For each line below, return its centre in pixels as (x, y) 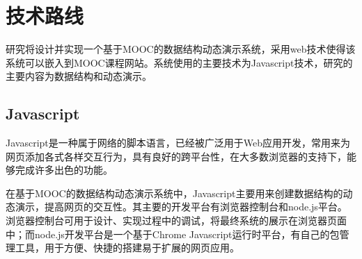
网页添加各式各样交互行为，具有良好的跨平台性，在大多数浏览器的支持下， (176, 156)
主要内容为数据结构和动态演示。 (79, 76)
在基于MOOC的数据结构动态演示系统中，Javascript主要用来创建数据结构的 (174, 193)
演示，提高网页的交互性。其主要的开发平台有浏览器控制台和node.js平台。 (181, 207)
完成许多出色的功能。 (64, 170)
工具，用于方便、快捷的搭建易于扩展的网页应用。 (127, 248)
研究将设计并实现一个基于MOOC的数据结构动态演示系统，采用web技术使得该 (181, 49)
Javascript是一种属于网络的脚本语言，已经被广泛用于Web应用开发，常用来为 (178, 143)
